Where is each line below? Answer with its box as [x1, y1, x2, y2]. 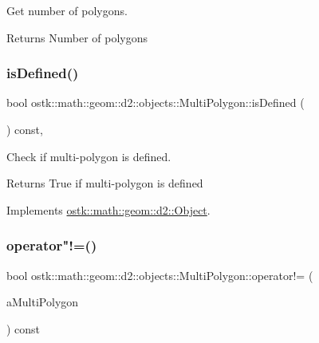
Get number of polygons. [6, 2, 128, 18]
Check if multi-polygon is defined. [6, 148, 171, 164]
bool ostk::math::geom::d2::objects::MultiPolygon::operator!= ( [6, 266, 313, 283]
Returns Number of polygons [6, 29, 148, 45]
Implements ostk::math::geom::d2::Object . [6, 201, 211, 218]
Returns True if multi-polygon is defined [6, 175, 203, 191]
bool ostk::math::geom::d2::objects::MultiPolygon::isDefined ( [6, 94, 305, 111]
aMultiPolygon [6, 294, 79, 310]
